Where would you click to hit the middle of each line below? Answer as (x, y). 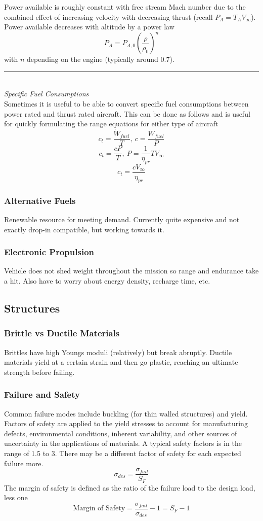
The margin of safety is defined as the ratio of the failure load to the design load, (130, 487)
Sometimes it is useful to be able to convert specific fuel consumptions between (126, 104)
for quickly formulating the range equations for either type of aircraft (111, 124)
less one (16, 497)
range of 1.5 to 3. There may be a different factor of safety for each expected (123, 453)
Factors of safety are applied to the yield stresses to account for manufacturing (126, 423)
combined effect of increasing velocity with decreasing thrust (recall (108, 16)
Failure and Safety (42, 394)
